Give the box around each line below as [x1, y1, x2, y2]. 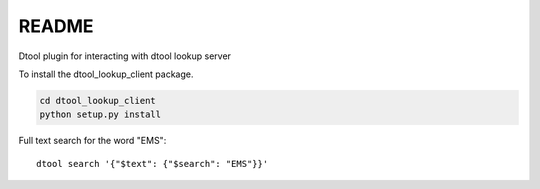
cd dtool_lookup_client [39, 95, 157, 106]
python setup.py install [39, 109, 162, 120]
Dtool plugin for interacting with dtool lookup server [18, 50, 232, 62]
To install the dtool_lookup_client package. [18, 68, 194, 80]
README [18, 15, 94, 37]
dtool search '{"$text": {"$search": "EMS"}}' [36, 158, 269, 169]
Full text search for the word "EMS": [18, 135, 167, 147]
